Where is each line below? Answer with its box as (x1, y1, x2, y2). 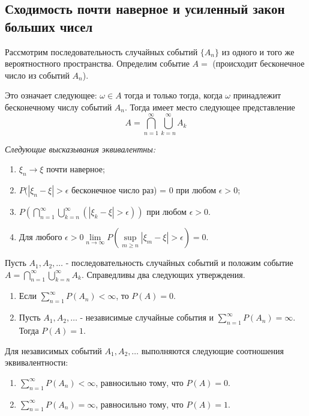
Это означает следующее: (5, 89, 97, 101)
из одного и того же (221, 45, 295, 58)
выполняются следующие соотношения (141, 344, 284, 357)
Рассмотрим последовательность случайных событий (5, 45, 198, 58)
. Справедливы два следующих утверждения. (81, 268, 245, 280)
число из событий (5, 68, 70, 81)
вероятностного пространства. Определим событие (5, 57, 190, 70)
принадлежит (233, 89, 281, 101)
